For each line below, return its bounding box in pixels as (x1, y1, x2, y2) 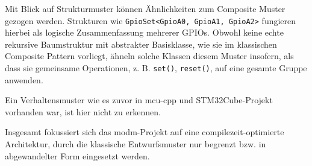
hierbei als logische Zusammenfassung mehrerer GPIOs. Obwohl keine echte (5, 26, 284, 39)
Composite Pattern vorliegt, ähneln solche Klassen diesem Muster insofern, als (5, 49, 294, 62)
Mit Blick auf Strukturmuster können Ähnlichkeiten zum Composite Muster (5, 2, 285, 14)
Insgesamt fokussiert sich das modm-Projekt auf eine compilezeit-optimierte (5, 126, 284, 138)
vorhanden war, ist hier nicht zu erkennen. (5, 105, 161, 118)
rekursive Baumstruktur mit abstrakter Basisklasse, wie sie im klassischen (5, 37, 277, 50)
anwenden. (5, 73, 43, 86)
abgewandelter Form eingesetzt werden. (5, 149, 150, 162)
